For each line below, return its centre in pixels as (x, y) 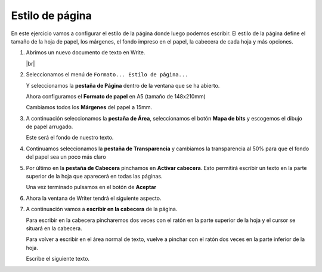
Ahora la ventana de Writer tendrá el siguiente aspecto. (94, 198)
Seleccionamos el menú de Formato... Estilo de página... (107, 75)
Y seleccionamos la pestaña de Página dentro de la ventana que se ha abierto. (123, 85)
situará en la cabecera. (54, 228)
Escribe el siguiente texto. (58, 259)
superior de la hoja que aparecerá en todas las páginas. (94, 177)
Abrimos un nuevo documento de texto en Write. (86, 52)
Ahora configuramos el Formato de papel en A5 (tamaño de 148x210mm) (116, 96)
